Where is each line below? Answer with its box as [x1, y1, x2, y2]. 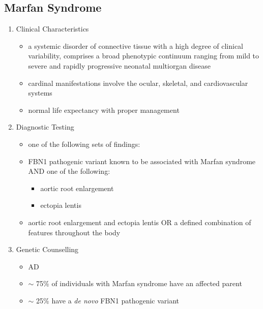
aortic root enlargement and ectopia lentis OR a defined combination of [28, 217, 251, 227]
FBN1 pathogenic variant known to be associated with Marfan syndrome [28, 156, 256, 166]
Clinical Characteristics [16, 23, 89, 34]
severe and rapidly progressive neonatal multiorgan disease [28, 60, 211, 71]
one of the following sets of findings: [28, 138, 140, 149]
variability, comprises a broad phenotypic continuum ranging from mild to [28, 50, 259, 61]
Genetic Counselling [16, 244, 79, 255]
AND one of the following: [28, 166, 110, 176]
